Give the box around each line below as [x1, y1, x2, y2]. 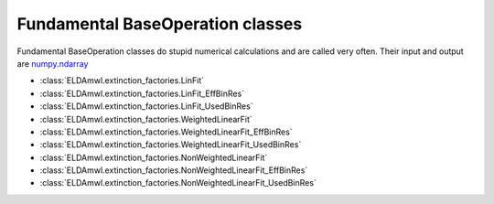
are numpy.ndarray [16, 58, 89, 69]
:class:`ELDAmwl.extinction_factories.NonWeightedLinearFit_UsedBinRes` [39, 177, 317, 188]
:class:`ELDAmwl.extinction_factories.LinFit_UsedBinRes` [39, 101, 253, 112]
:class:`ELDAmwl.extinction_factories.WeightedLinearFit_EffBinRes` [39, 126, 293, 137]
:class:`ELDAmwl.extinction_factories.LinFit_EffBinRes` [39, 88, 245, 99]
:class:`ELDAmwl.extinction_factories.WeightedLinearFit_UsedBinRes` [39, 139, 302, 150]
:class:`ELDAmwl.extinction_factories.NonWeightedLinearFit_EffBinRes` [39, 165, 308, 176]
